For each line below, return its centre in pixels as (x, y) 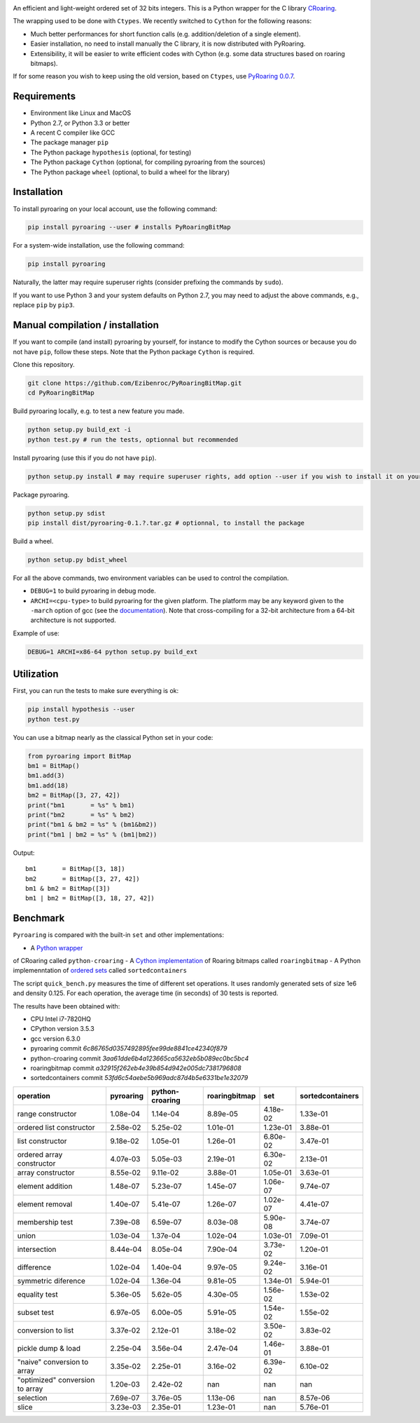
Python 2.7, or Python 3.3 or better (80, 123)
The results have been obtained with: (66, 1006)
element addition (45, 1186)
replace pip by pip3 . (44, 305)
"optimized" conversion (56, 1380)
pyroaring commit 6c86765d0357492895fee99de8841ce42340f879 (129, 1048)
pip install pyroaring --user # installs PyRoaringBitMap (129, 227)
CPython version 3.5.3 (62, 1029)
